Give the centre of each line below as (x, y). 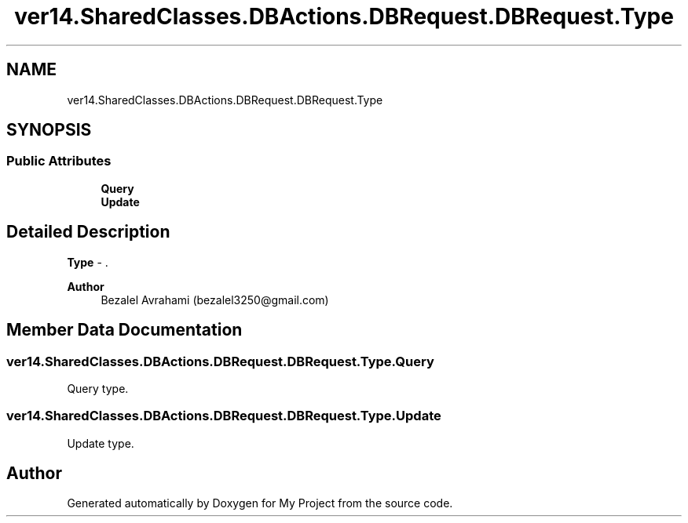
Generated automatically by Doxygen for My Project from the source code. (260, 503)
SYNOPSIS (49, 130)
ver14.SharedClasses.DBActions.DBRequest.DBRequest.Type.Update (224, 416)
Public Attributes (59, 161)
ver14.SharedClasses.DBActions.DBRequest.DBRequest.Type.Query (220, 361)
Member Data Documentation (124, 330)
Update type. (101, 443)
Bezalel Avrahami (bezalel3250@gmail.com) (215, 300)
